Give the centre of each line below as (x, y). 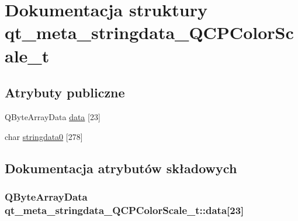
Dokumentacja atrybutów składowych (121, 168)
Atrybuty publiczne (65, 92)
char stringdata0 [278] (44, 136)
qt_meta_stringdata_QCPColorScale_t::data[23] (124, 210)
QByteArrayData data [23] (53, 116)
